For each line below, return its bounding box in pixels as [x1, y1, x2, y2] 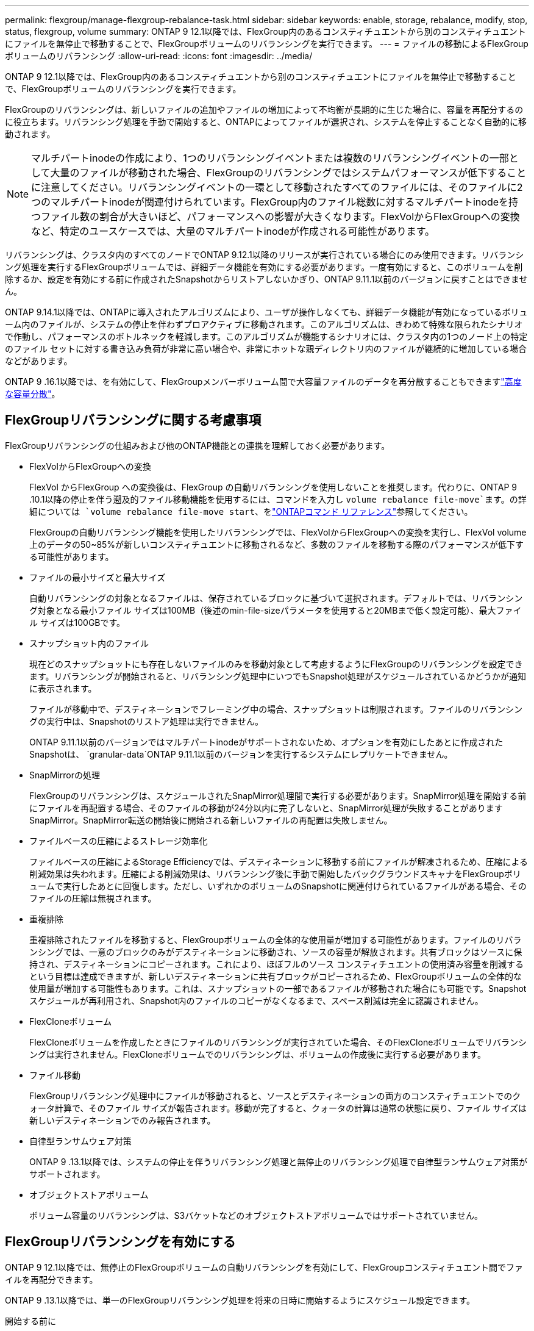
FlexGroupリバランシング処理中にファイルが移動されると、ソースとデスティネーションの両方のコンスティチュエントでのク [29, 1090, 521, 1101]
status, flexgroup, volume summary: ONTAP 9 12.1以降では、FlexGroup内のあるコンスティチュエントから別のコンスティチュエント [5, 26, 526, 37]
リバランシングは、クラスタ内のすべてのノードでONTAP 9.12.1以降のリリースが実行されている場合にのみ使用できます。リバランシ [5, 249, 524, 260]
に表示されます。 [29, 683, 97, 694]
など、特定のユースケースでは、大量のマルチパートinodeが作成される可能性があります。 [31, 225, 435, 237]
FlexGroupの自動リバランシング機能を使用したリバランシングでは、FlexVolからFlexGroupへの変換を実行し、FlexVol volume [29, 526, 527, 537]
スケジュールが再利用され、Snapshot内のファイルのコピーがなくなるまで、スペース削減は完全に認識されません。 [29, 995, 483, 1006]
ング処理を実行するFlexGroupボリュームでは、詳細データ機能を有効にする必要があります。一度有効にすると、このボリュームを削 [5, 262, 523, 272]
